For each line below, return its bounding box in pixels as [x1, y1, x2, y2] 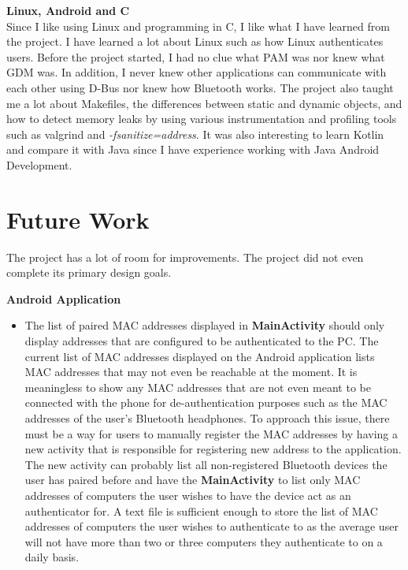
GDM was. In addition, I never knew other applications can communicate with [6, 64, 387, 80]
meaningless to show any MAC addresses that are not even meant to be [24, 378, 371, 395]
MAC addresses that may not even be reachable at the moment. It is [24, 363, 358, 380]
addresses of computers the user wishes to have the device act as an [24, 486, 351, 503]
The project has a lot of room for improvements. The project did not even [6, 248, 364, 265]
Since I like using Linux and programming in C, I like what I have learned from [6, 17, 390, 34]
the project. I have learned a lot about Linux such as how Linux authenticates [6, 33, 384, 50]
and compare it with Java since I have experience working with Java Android [6, 141, 380, 158]
